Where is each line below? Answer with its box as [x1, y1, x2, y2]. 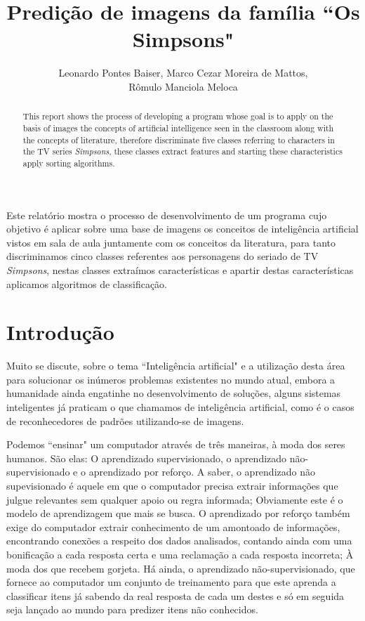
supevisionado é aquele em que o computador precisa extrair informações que [6, 478, 338, 493]
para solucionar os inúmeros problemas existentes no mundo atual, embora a [6, 372, 336, 386]
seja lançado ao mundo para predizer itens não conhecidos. [6, 602, 258, 617]
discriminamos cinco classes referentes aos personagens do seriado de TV [6, 249, 319, 263]
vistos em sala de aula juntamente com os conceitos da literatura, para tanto [6, 235, 336, 249]
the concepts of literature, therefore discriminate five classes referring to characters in [22, 133, 335, 145]
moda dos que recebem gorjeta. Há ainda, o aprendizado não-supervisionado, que [6, 561, 355, 575]
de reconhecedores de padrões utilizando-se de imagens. [6, 413, 244, 428]
